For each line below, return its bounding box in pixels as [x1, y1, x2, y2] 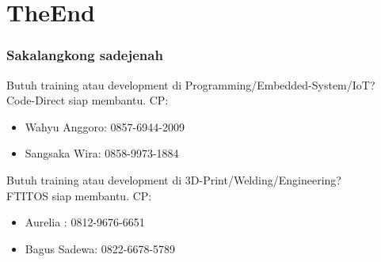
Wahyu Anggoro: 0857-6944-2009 [25, 118, 185, 135]
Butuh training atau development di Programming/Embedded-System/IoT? [6, 76, 375, 93]
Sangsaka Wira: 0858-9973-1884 [25, 145, 179, 161]
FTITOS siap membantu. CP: [6, 187, 152, 203]
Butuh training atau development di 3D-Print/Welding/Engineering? [6, 171, 341, 188]
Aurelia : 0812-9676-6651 [25, 214, 145, 230]
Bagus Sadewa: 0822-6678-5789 [25, 240, 176, 256]
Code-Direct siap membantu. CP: [6, 92, 169, 108]
